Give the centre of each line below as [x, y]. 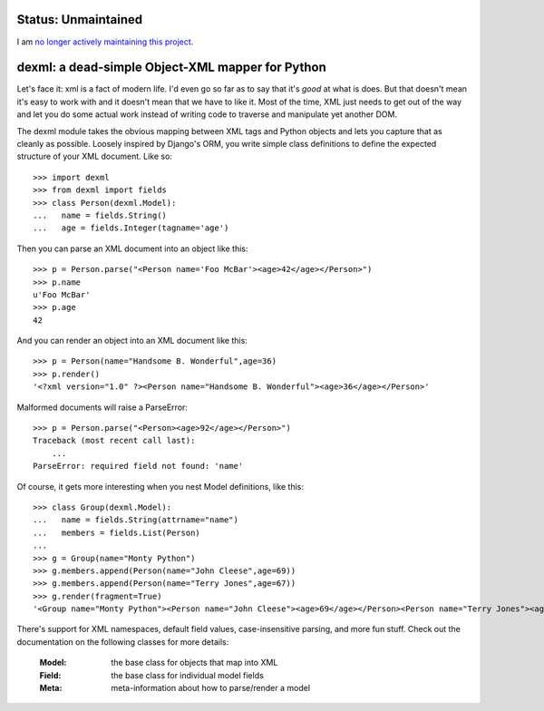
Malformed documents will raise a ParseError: [102, 407]
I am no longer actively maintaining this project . [105, 42]
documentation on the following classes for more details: [123, 642]
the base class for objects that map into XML [194, 663]
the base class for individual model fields [188, 675]
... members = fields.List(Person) [117, 532]
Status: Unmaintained [80, 19]
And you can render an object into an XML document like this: [132, 341]
